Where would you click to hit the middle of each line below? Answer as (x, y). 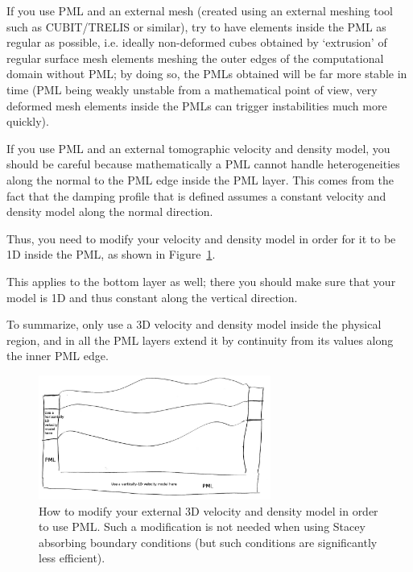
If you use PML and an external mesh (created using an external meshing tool (200, 10)
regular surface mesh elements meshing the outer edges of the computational (195, 58)
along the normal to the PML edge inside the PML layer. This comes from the (200, 179)
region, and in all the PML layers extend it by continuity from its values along (200, 340)
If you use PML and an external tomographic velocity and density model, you (198, 148)
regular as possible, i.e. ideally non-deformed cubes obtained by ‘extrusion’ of (197, 42)
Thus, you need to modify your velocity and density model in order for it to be (201, 238)
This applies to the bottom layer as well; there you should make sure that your (201, 281)
